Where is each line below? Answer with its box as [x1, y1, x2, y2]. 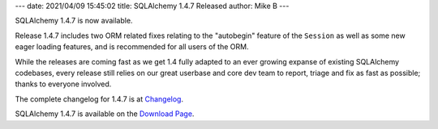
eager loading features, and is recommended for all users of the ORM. [15, 42, 249, 52]
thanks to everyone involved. [15, 79, 112, 89]
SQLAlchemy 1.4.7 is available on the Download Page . [15, 109, 195, 119]
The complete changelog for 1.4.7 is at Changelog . [15, 94, 184, 104]
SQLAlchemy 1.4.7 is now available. [15, 16, 133, 26]
